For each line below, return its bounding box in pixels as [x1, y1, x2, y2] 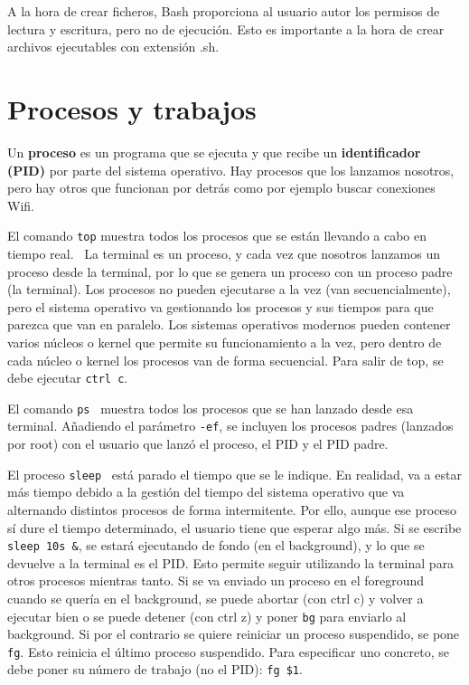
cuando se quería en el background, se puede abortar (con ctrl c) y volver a [7, 588, 424, 607]
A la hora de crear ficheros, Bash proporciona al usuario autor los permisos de [7, 2, 440, 20]
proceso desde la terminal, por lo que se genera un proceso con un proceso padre [7, 262, 453, 281]
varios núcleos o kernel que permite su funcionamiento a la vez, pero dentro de [7, 332, 442, 351]
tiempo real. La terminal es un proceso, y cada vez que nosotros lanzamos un [7, 243, 441, 262]
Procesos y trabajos [7, 90, 257, 127]
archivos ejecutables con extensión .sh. [7, 37, 220, 56]
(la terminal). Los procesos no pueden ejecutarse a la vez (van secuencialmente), [7, 280, 451, 299]
